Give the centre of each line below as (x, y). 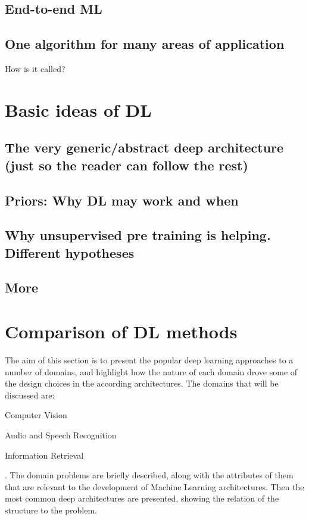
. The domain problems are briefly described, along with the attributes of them (149, 475)
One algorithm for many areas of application (145, 44)
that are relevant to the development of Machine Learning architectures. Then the (154, 486)
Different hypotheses (70, 252)
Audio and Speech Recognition (61, 435)
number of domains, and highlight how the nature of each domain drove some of (151, 371)
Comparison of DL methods (121, 331)
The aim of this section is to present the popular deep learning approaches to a (149, 359)
